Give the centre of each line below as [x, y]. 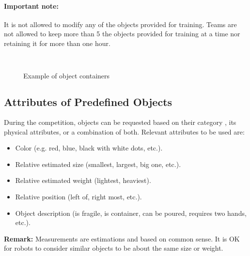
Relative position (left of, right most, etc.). [78, 196]
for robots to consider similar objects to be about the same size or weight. [114, 248]
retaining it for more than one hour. [57, 43]
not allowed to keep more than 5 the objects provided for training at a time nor [122, 34]
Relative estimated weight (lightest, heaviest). [83, 180]
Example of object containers [67, 76]
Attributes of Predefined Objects [88, 102]
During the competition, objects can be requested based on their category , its [120, 122]
